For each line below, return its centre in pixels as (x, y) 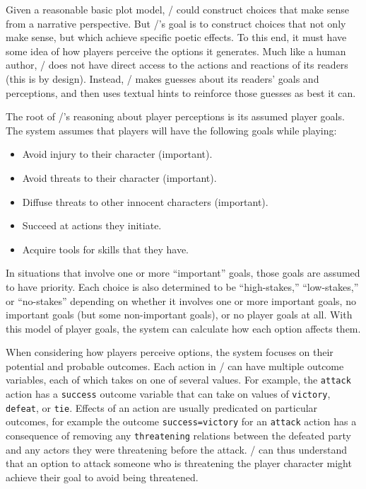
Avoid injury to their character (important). (117, 154)
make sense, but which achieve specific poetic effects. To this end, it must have (176, 37)
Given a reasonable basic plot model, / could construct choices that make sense (177, 9)
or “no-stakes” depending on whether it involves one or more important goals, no (181, 300)
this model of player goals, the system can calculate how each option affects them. (183, 328)
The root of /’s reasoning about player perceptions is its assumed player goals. (175, 116)
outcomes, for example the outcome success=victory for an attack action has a (181, 421)
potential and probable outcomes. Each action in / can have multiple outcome (175, 366)
